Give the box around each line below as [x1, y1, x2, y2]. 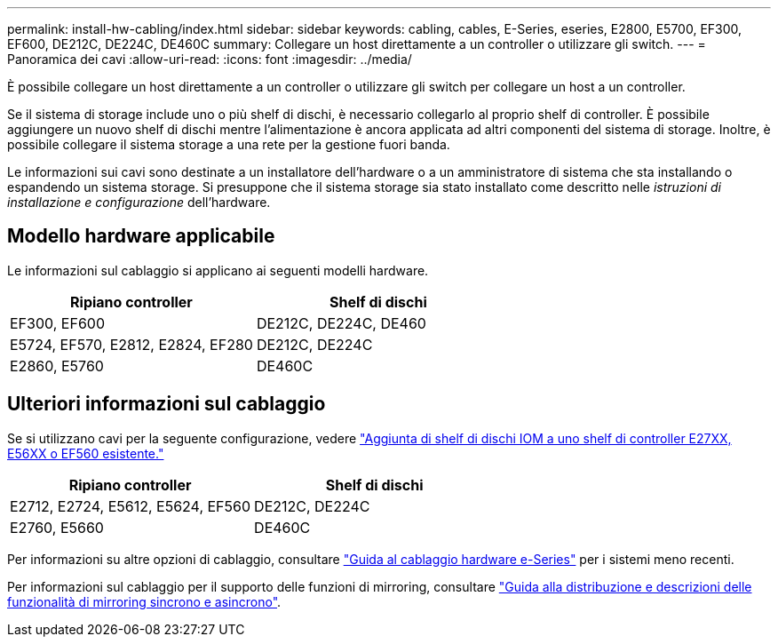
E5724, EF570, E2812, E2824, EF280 [10, 335, 253, 354]
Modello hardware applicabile [7, 225, 275, 248]
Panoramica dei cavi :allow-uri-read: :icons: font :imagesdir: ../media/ [7, 52, 412, 67]
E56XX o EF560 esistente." [7, 445, 164, 461]
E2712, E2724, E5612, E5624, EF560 [10, 497, 251, 515]
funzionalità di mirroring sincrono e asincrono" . [7, 593, 282, 609]
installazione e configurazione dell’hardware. [7, 195, 271, 210]
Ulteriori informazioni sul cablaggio [7, 393, 326, 416]
